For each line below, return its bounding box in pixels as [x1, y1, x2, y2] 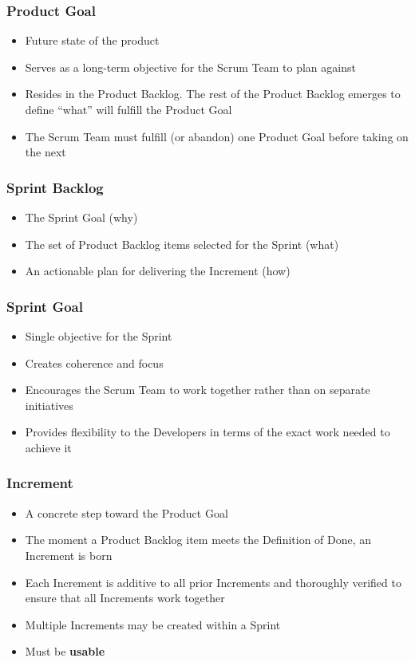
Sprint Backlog [6, 177, 104, 197]
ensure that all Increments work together [25, 589, 225, 606]
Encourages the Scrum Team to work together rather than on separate [25, 381, 370, 398]
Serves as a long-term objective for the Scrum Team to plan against [25, 58, 356, 75]
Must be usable [25, 643, 105, 660]
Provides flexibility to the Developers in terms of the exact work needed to [25, 424, 390, 440]
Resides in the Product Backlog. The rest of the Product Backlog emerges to [25, 85, 401, 102]
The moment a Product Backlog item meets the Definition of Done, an [25, 531, 372, 548]
